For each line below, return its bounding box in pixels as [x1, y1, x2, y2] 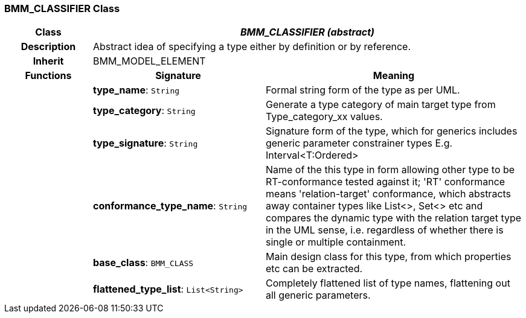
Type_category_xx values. [265, 110, 383, 123]
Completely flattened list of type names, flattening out [265, 277, 510, 290]
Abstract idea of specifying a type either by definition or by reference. [92, 40, 411, 53]
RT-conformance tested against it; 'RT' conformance [265, 176, 505, 188]
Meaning [373, 69, 415, 82]
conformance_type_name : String [92, 200, 248, 212]
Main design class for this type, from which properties [265, 250, 512, 263]
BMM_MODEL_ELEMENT [92, 55, 206, 68]
